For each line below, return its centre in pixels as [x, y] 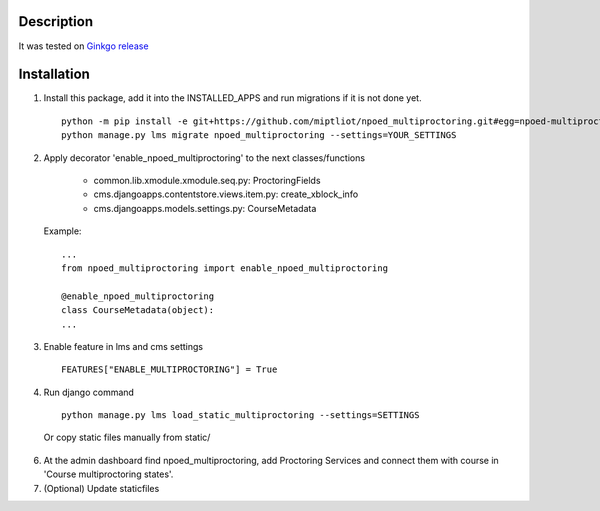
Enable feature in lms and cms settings [123, 346]
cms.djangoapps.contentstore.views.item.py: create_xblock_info [226, 194]
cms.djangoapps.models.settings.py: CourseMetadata [205, 208]
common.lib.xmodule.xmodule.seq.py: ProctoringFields [207, 180]
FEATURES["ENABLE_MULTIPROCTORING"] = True [169, 369]
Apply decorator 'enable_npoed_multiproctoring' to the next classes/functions [204, 157]
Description [56, 21]
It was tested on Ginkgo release [83, 46]
